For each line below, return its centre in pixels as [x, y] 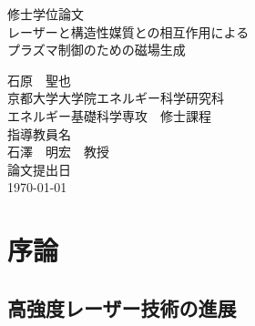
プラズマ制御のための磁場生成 [97, 50]
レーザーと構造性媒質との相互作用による [128, 31]
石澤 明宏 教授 [58, 152]
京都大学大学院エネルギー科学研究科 [116, 98]
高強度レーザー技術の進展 [122, 307]
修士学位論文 [46, 14]
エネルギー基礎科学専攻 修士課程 [109, 115]
